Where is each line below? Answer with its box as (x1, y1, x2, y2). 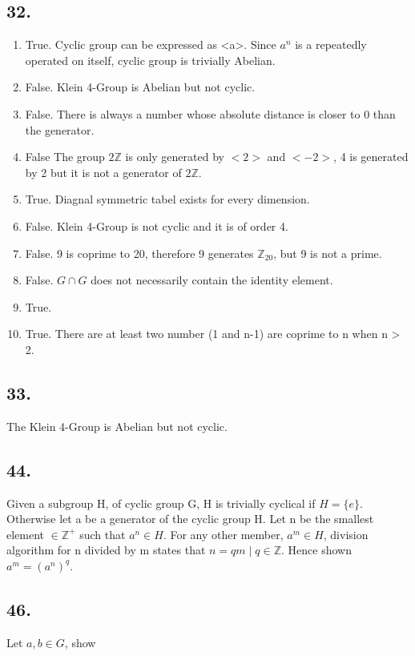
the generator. (25, 121, 95, 138)
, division (323, 525, 369, 542)
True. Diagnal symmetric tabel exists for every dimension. (25, 191, 310, 207)
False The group (25, 148, 105, 165)
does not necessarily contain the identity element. (91, 272, 333, 288)
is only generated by (125, 148, 224, 165)
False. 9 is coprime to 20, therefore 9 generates (25, 244, 254, 261)
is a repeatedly (295, 36, 367, 53)
